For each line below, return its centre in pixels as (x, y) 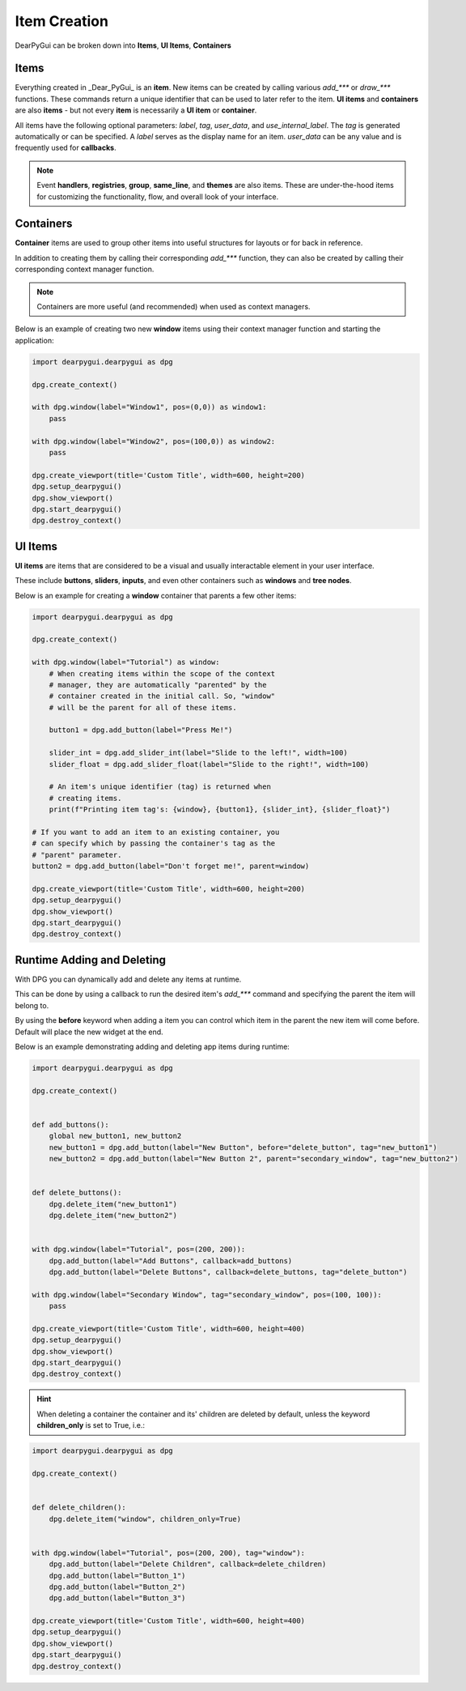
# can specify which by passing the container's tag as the (154, 843)
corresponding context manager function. (85, 269)
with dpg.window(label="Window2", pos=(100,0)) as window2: (154, 441)
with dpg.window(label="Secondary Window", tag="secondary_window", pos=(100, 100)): (207, 1295)
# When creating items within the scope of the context (162, 673)
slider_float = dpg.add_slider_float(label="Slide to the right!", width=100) (209, 764)
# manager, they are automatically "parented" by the (158, 685)
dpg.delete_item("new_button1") (113, 1204)
